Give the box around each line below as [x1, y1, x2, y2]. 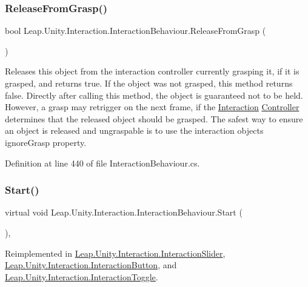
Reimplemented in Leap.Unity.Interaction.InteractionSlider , [5, 246, 226, 259]
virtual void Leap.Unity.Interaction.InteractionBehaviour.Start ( [5, 206, 243, 219]
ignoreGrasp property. [5, 136, 87, 148]
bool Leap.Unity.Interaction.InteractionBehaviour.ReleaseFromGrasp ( [5, 24, 266, 37]
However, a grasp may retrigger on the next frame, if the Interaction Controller [5, 101, 300, 113]
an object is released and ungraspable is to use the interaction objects [5, 124, 264, 137]
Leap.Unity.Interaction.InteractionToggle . [5, 270, 158, 283]
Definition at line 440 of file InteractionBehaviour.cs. [5, 156, 200, 169]
